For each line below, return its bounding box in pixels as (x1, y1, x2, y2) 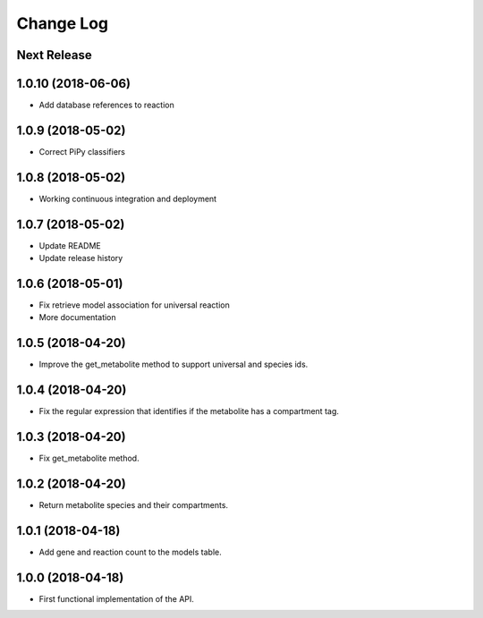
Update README (38, 240, 102, 250)
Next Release (16, 47, 93, 63)
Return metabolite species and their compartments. (38, 500, 228, 511)
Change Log (16, 13, 109, 33)
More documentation (38, 312, 116, 323)
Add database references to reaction (38, 99, 174, 111)
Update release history (38, 253, 123, 264)
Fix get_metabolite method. (38, 453, 140, 464)
